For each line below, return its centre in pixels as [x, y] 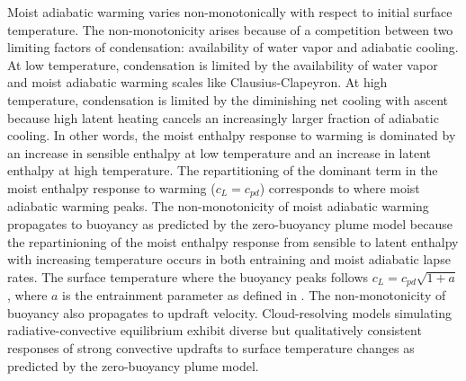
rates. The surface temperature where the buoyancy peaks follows [188, 276]
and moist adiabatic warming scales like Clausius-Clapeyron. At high [197, 82]
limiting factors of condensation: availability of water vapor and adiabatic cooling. [233, 47]
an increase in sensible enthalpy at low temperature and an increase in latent [220, 152]
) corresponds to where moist [340, 187]
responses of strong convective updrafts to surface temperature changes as [211, 348]
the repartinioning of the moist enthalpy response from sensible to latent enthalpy [233, 241]
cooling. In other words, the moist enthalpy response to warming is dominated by [232, 135]
